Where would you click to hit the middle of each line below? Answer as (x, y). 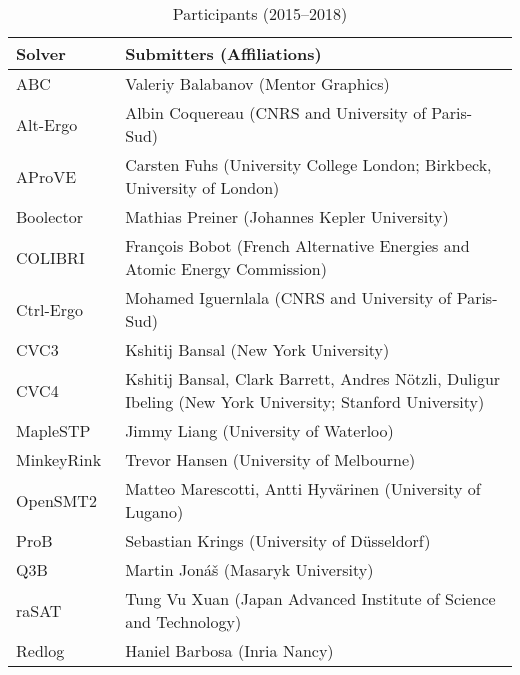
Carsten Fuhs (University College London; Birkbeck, (308, 164)
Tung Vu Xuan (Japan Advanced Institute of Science (310, 598)
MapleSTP (53, 430)
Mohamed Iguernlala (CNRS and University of (288, 297)
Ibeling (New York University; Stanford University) (305, 401)
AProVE (46, 176)
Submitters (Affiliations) (223, 53)
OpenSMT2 (56, 500)
